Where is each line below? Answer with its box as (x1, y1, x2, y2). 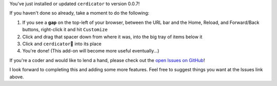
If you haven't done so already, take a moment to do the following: (9, 10, 150, 16)
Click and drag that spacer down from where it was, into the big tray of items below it (22, 34, 203, 40)
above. (9, 74, 24, 80)
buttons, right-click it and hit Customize (22, 26, 108, 33)
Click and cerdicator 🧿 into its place (22, 41, 102, 47)
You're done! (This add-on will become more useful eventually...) (22, 48, 160, 54)
